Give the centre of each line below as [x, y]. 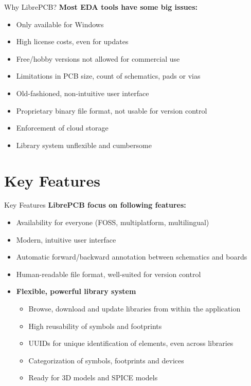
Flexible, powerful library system [76, 291]
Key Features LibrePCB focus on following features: [95, 205]
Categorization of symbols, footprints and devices [106, 360]
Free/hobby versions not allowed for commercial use [98, 58]
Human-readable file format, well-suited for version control [109, 274]
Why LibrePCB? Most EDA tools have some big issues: [101, 7]
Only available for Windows [60, 24]
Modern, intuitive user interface [66, 239]
